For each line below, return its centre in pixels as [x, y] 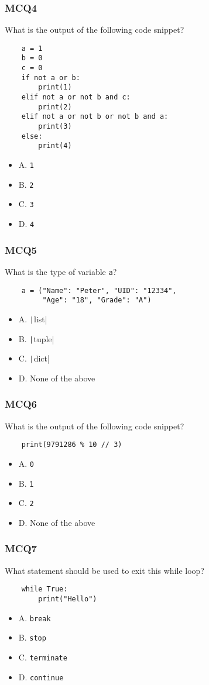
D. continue [41, 677]
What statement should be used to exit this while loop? [104, 570]
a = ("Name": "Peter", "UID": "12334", [99, 290]
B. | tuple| [36, 338]
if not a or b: [51, 78]
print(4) [55, 146]
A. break [35, 617]
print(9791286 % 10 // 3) [72, 445]
